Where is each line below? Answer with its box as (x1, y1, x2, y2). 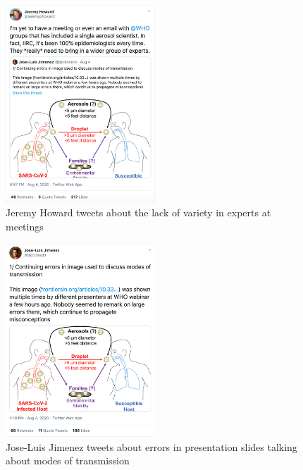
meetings (6, 218, 44, 233)
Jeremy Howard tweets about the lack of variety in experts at (6, 205, 271, 220)
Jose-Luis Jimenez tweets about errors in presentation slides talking (6, 439, 297, 454)
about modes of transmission (6, 453, 130, 468)
